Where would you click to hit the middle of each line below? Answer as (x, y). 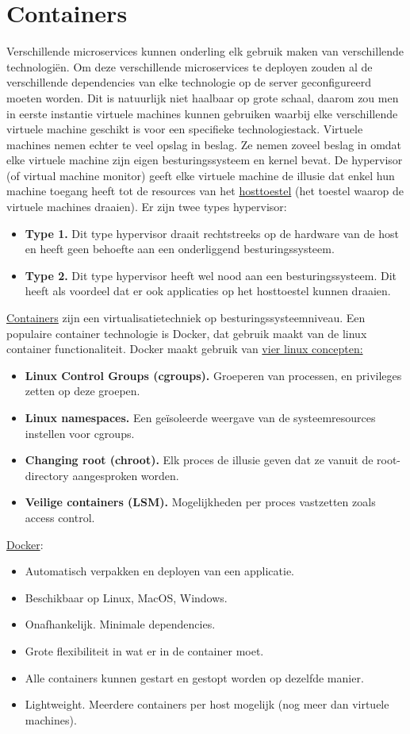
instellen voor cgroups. (80, 433)
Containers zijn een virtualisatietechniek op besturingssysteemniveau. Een (186, 318)
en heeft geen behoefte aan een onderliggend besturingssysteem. (180, 249)
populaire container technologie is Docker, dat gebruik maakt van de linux (187, 333)
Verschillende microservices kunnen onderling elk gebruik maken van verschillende (205, 51)
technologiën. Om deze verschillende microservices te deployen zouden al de (190, 66)
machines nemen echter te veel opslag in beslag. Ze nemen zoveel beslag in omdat (204, 144)
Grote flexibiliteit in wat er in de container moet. (144, 650)
